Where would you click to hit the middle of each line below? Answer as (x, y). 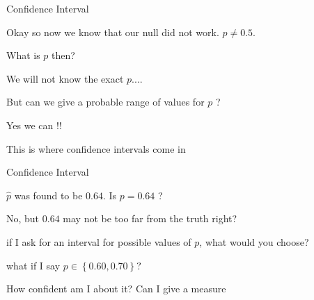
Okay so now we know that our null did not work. (113, 32)
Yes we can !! (34, 125)
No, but (23, 218)
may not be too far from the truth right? (150, 218)
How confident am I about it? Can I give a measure (116, 289)
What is (23, 55)
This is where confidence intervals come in (96, 148)
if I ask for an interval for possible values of (99, 241)
